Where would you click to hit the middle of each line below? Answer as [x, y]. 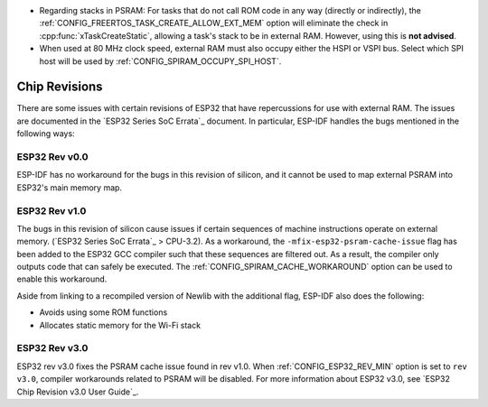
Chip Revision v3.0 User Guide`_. [78, 392]
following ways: [46, 134]
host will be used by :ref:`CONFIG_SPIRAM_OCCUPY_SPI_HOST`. [160, 61]
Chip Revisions [60, 87]
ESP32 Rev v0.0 [53, 157]
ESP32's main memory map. [69, 187]
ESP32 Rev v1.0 [52, 210]
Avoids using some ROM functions [103, 312]
